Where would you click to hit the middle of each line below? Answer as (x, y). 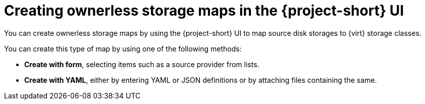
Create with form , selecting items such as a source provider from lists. (142, 64)
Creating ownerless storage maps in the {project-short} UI (204, 11)
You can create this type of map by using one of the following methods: (123, 48)
